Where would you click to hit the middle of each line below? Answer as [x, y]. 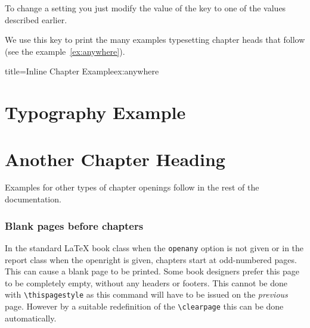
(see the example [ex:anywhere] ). [65, 51]
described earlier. [36, 19]
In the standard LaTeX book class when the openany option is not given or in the [154, 247]
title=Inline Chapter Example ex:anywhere [82, 71]
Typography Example [95, 112]
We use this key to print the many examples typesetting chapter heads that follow [155, 40]
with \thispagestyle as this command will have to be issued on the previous [146, 294]
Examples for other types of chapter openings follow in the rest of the [132, 187]
